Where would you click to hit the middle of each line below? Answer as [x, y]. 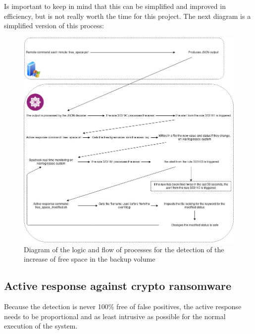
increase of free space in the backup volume [90, 259]
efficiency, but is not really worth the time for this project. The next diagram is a [127, 16]
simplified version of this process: [54, 26]
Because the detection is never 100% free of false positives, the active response [123, 306]
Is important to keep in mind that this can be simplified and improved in [115, 6]
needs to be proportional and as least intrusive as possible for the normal [115, 316]
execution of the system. [41, 326]
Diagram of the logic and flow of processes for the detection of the [124, 249]
